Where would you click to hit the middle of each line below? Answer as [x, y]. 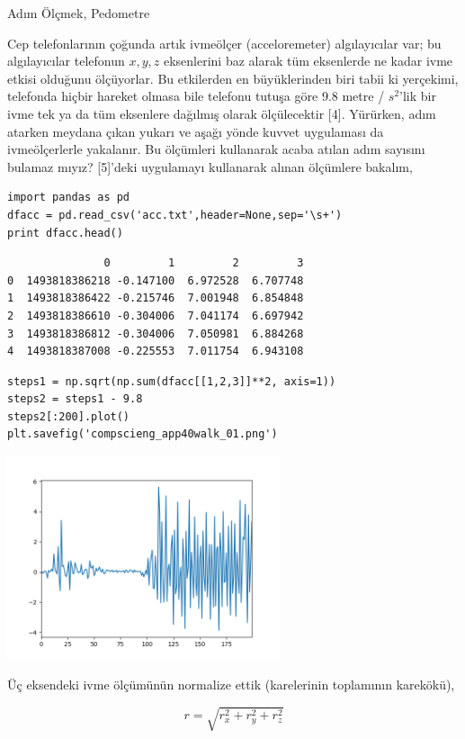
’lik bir [418, 96]
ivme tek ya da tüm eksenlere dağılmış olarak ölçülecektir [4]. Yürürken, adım [222, 113]
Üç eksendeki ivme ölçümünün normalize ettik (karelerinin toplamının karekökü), [231, 685]
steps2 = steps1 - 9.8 [75, 399]
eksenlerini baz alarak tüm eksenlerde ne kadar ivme [308, 61]
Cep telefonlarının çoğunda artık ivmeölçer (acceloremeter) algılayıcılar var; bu [224, 43]
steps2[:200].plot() [69, 416]
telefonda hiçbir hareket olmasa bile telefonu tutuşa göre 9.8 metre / [196, 96]
